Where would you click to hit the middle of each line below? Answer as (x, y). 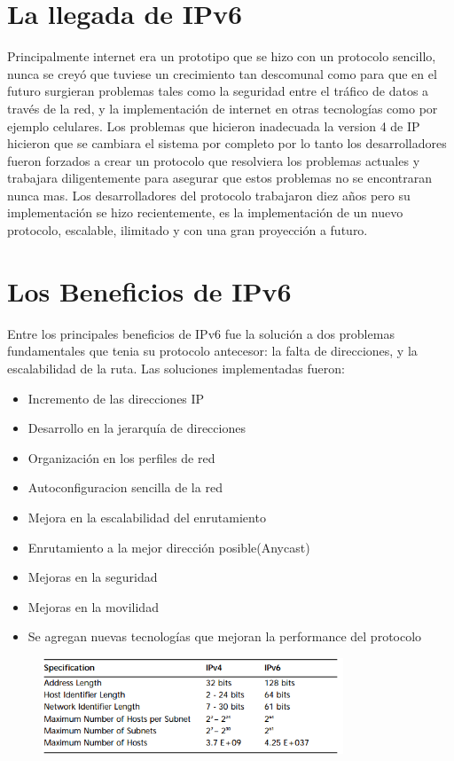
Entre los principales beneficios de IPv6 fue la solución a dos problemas (201, 333)
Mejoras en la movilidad (93, 606)
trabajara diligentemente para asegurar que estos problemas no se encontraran (220, 178)
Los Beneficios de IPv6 (149, 290)
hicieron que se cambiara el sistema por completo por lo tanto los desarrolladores (227, 143)
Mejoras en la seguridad (93, 577)
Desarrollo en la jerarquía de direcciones (137, 428)
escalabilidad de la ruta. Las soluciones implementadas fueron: (176, 368)
